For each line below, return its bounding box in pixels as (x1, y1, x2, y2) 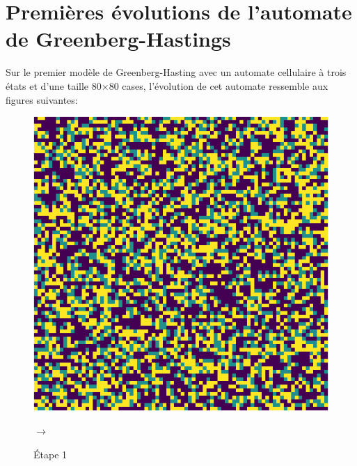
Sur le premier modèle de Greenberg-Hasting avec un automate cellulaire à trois (6, 65, 347, 79)
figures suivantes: (6, 92, 78, 107)
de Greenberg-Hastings (6, 24, 231, 53)
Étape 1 (33, 446, 68, 461)
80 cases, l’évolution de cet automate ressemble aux (109, 78, 328, 93)
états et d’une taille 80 (6, 78, 102, 93)
